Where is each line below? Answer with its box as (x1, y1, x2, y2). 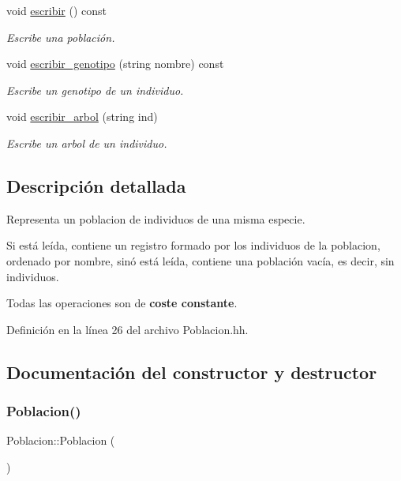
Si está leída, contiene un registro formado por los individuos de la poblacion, (6, 237, 380, 254)
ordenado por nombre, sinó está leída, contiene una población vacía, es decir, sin (6, 252, 395, 269)
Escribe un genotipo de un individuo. (6, 81, 184, 98)
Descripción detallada (6, 173, 186, 197)
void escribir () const (6, 2, 107, 18)
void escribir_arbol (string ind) (6, 108, 158, 125)
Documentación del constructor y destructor (6, 359, 377, 384)
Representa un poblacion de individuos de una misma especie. (6, 210, 305, 227)
